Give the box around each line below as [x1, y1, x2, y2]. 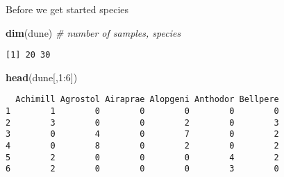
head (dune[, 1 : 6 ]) [6, 69, 78, 84]
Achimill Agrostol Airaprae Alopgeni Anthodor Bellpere [15, 94, 279, 105]
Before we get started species [6, 2, 129, 16]
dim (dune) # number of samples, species [6, 25, 181, 40]
